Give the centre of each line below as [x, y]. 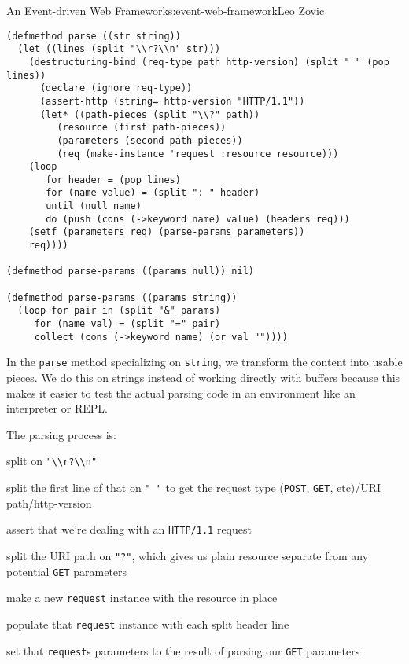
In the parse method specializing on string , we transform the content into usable [204, 362]
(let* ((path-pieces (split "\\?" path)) [150, 114]
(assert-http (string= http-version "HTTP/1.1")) [172, 101]
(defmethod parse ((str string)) [94, 36]
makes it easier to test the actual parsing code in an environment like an [181, 393]
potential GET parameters [67, 571]
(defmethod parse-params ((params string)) [122, 297]
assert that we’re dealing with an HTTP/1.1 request [129, 529]
